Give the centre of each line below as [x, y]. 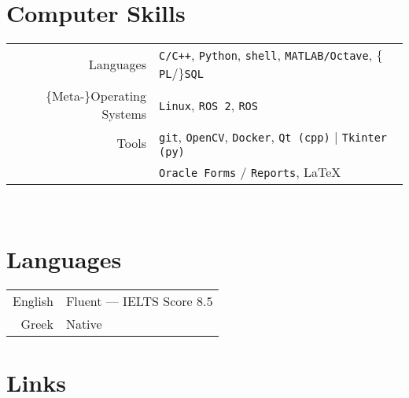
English [33, 300]
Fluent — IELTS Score [129, 300]
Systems [124, 114]
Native [84, 323]
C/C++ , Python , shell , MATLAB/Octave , [266, 55]
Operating [119, 96]
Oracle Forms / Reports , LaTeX [250, 172]
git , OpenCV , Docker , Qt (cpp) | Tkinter [273, 137]
